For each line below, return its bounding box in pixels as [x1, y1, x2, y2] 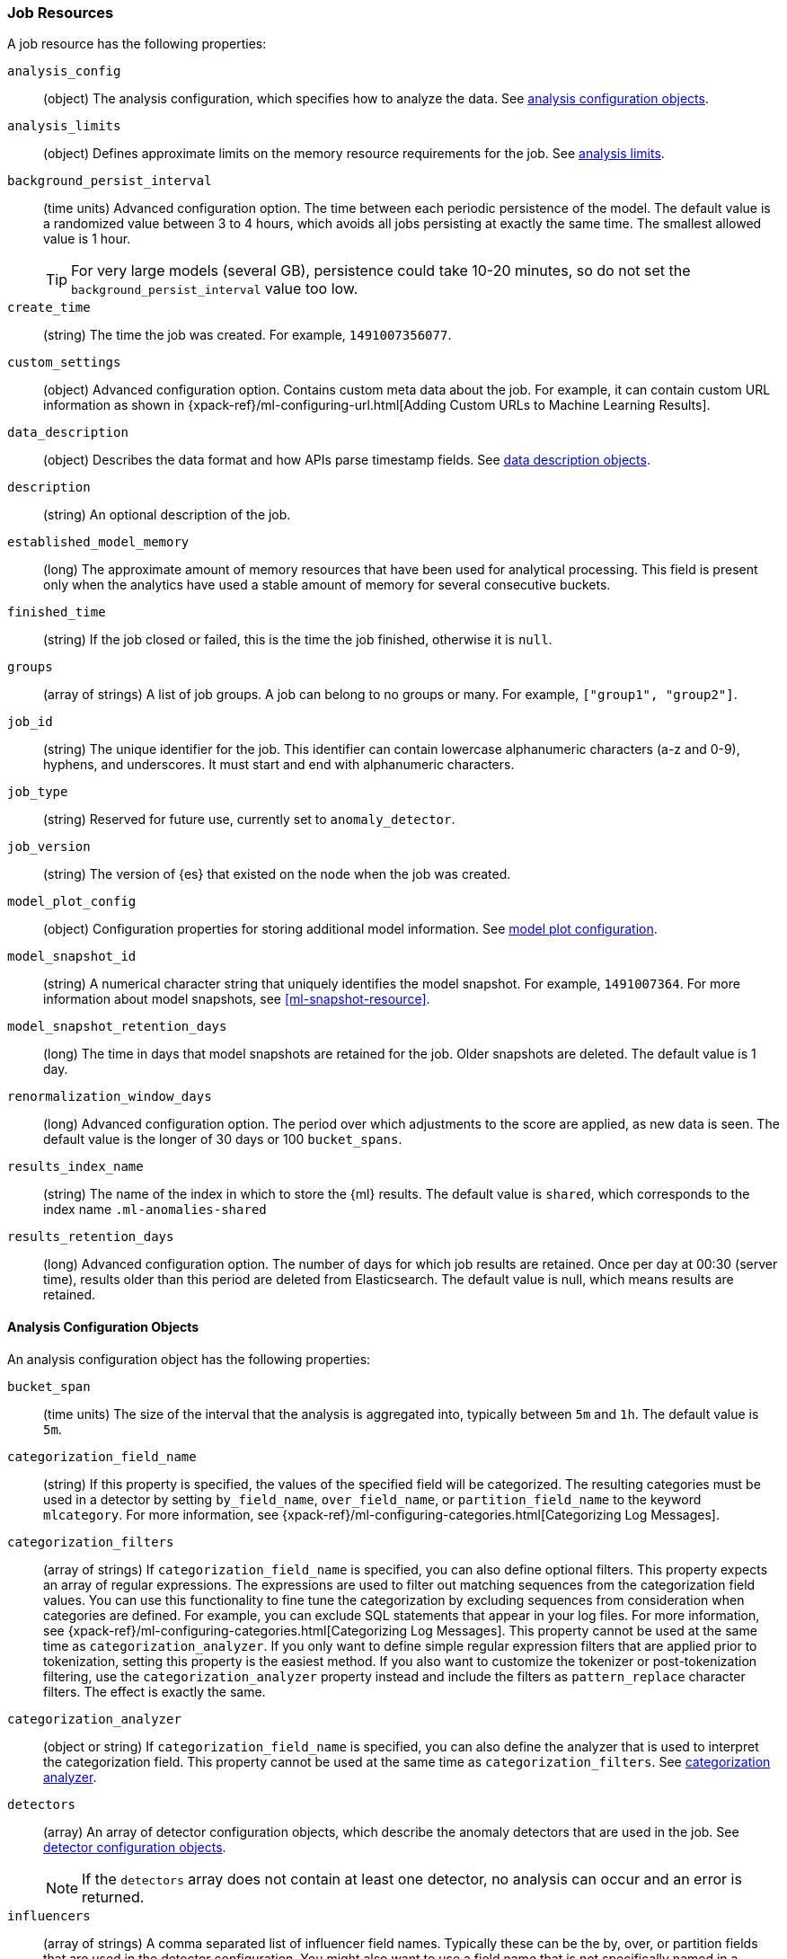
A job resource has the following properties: [7, 36, 267, 52]
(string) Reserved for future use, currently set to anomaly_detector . [43, 811, 455, 828]
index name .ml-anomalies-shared [43, 1201, 267, 1218]
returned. [82, 1887, 145, 1906]
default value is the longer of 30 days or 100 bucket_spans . [43, 1131, 402, 1148]
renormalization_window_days [7, 1089, 212, 1104]
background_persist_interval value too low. [71, 279, 358, 298]
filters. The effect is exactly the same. [43, 1683, 266, 1699]
